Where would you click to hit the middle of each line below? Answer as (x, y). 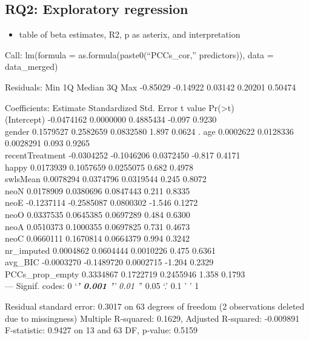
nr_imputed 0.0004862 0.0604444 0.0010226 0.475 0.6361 (111, 250)
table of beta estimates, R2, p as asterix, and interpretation (130, 34)
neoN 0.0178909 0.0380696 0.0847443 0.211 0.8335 (98, 190)
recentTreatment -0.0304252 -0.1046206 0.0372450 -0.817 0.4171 (123, 155)
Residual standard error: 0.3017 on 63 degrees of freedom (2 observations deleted (155, 306)
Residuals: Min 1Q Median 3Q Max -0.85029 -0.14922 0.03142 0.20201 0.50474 (151, 87)
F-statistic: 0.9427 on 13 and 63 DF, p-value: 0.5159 (101, 330)
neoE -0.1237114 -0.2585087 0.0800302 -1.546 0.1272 (101, 202)
